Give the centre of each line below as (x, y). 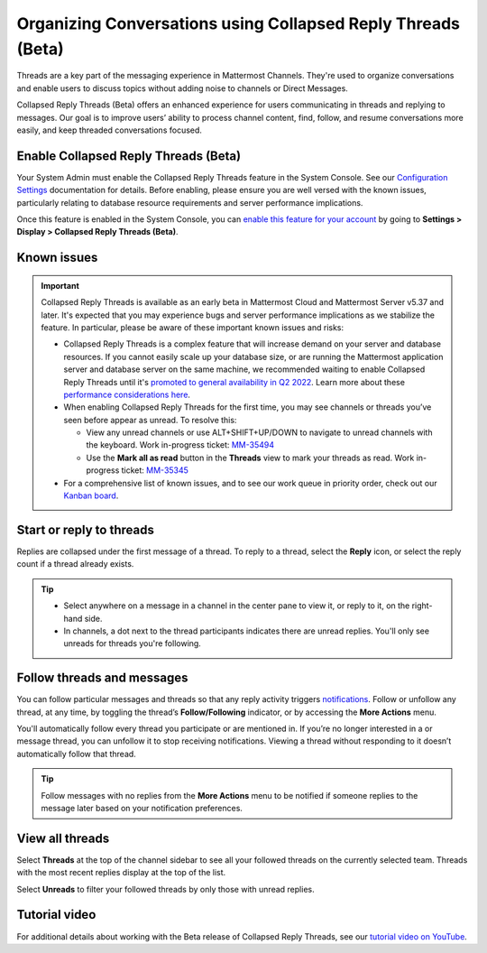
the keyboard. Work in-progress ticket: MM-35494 (180, 445)
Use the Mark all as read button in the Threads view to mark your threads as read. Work (250, 458)
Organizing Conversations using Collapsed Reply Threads (238, 23)
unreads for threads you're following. (133, 643)
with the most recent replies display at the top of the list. (121, 873)
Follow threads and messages (102, 678)
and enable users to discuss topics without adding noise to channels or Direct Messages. (183, 88)
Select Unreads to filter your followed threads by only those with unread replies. (165, 889)
